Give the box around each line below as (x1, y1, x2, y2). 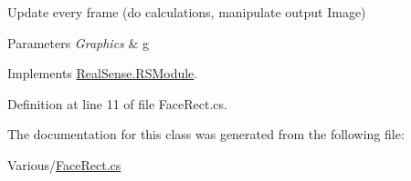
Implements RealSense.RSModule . (7, 64, 198, 83)
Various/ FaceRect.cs (7, 155, 121, 174)
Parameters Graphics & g (7, 33, 150, 52)
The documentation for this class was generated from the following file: (7, 125, 405, 144)
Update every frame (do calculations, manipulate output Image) (7, 3, 366, 21)
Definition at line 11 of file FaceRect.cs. (7, 94, 227, 113)
